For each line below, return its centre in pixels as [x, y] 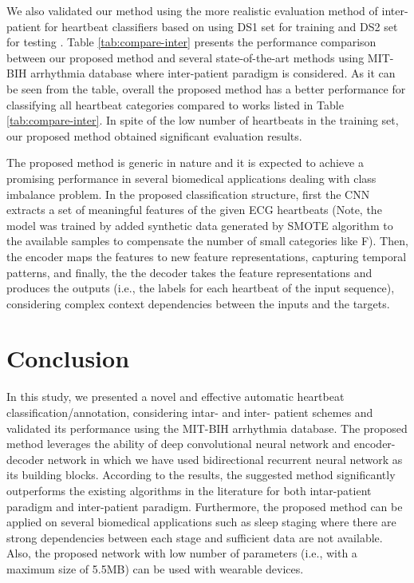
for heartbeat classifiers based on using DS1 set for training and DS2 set [221, 26]
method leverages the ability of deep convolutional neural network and [179, 444]
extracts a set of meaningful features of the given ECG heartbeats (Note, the [194, 210]
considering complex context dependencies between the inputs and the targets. [198, 303]
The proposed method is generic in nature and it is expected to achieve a [185, 163]
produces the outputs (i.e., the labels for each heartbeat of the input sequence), [201, 288]
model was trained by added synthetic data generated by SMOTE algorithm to [200, 225]
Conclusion [68, 358]
